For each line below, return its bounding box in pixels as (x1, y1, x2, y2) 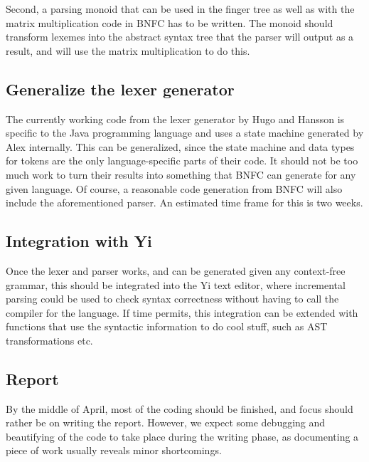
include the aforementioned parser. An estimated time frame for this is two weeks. (6, 195, 363, 210)
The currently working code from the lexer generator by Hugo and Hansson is (6, 111, 345, 126)
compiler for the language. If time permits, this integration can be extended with (6, 305, 358, 320)
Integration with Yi (6, 230, 152, 252)
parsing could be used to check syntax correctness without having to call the (6, 291, 339, 306)
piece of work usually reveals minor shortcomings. (6, 443, 222, 458)
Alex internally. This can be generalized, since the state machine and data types (6, 139, 355, 154)
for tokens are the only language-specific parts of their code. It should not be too (6, 153, 358, 168)
